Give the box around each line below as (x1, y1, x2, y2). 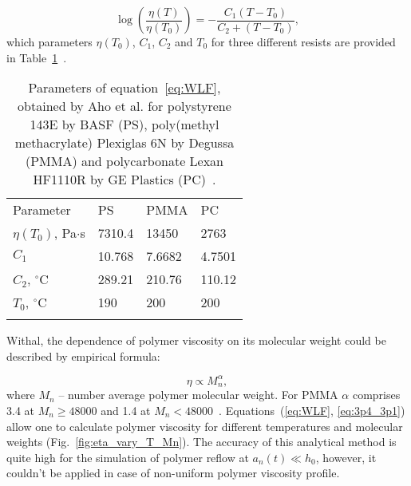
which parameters (6, 34, 93, 49)
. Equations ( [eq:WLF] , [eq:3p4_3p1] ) (219, 401, 405, 418)
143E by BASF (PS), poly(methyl (30, 115, 219, 134)
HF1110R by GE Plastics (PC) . (33, 170, 216, 189)
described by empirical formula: (6, 347, 160, 364)
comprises (352, 386, 401, 403)
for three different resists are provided (211, 34, 396, 49)
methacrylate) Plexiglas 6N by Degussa (14, 133, 235, 152)
